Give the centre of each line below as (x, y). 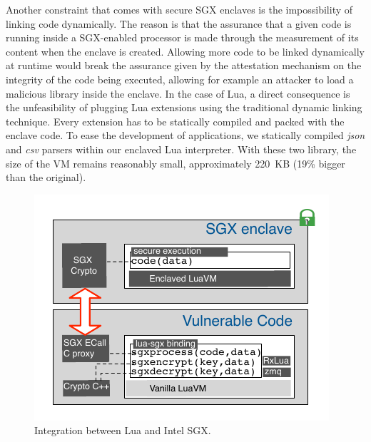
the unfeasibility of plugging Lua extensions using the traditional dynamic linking (184, 107)
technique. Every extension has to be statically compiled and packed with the (175, 121)
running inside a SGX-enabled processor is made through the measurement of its (182, 37)
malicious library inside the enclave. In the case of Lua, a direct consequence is (178, 93)
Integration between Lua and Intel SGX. (123, 430)
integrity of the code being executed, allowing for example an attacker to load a (180, 79)
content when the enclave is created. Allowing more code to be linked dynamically (185, 51)
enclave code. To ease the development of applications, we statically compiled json (185, 135)
